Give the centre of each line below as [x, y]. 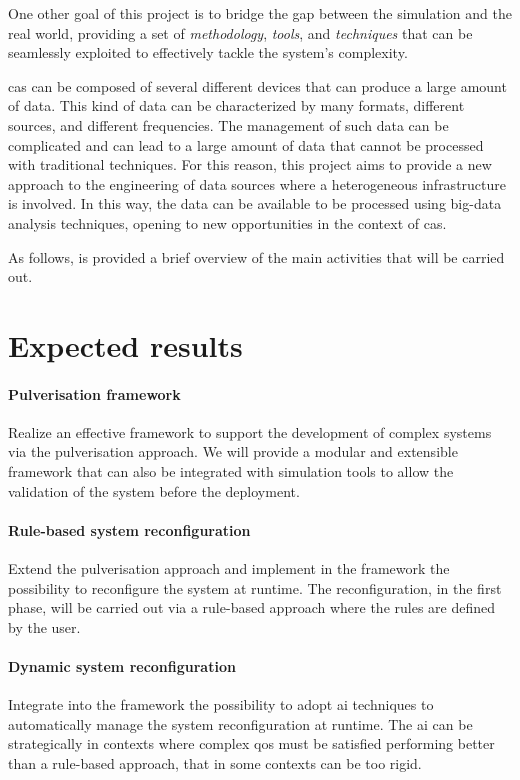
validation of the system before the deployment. [154, 490]
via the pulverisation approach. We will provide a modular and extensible [233, 451]
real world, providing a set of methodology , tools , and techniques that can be [240, 32]
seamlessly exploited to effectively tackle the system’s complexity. [208, 52]
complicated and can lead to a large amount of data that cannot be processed [246, 144]
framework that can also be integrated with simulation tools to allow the [231, 471]
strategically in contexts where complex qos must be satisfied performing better [251, 743]
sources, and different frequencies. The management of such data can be [228, 124]
